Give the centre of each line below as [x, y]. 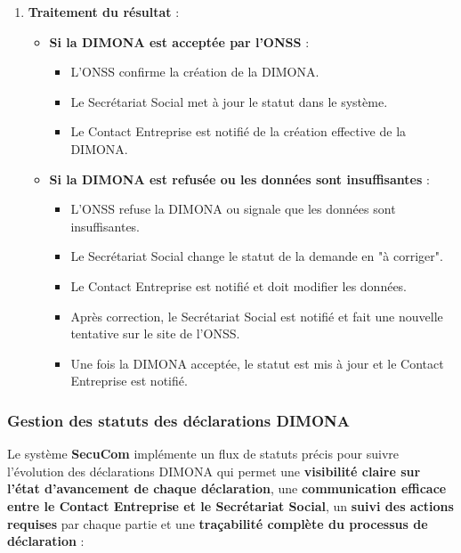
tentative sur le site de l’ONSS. [155, 333]
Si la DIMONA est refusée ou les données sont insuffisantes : [239, 179]
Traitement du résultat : [104, 12]
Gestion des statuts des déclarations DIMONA [178, 420]
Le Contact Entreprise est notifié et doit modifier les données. [239, 285]
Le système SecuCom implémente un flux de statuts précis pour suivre [203, 454]
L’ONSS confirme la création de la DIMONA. [195, 72]
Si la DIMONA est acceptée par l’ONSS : [179, 41]
